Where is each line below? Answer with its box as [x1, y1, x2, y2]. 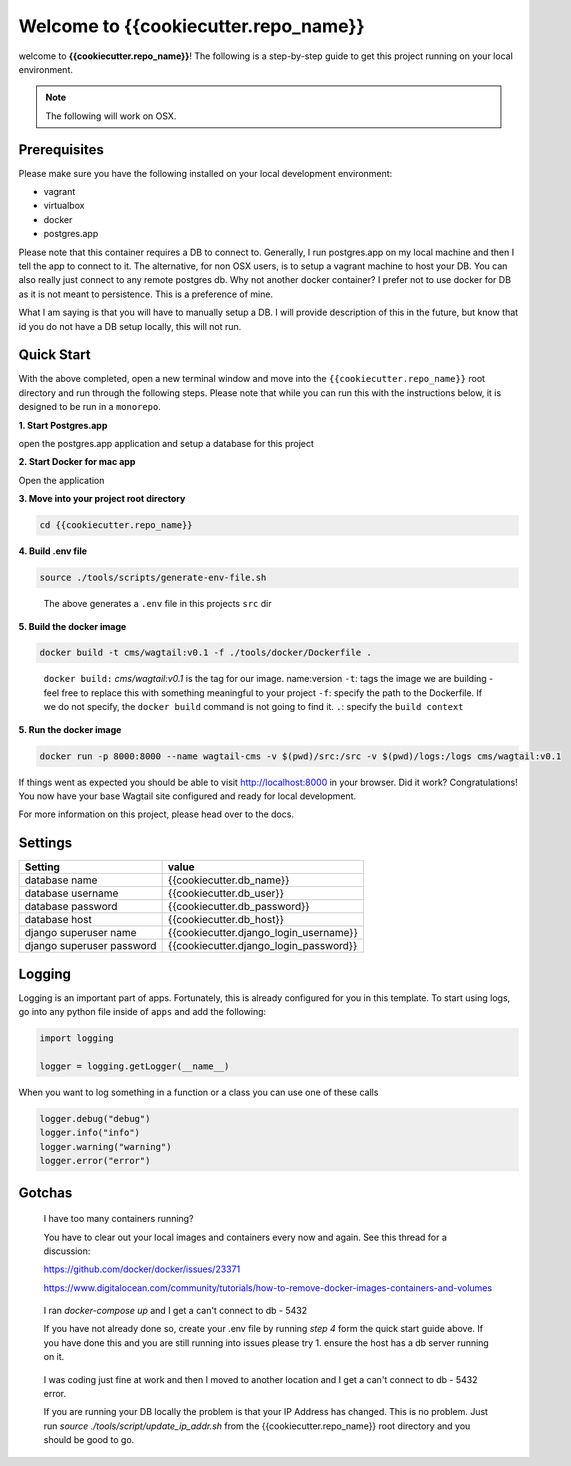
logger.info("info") [39, 1127, 140, 1139]
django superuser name [24, 926, 137, 940]
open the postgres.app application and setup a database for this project [18, 438, 315, 449]
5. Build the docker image [18, 620, 127, 632]
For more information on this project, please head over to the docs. [18, 808, 295, 820]
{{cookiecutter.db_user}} [167, 886, 285, 900]
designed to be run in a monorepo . [18, 401, 162, 413]
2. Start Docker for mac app [18, 456, 136, 468]
